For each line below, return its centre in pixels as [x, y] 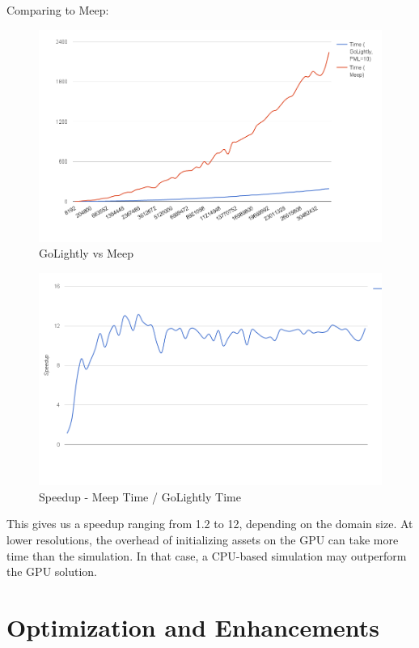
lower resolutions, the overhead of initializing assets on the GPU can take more [203, 539]
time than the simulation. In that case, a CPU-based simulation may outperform [207, 555]
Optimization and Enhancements [193, 627]
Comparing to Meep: [58, 10]
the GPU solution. [52, 571]
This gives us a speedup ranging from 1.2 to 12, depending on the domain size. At [210, 524]
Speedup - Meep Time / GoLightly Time [140, 496]
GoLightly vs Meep [87, 253]
